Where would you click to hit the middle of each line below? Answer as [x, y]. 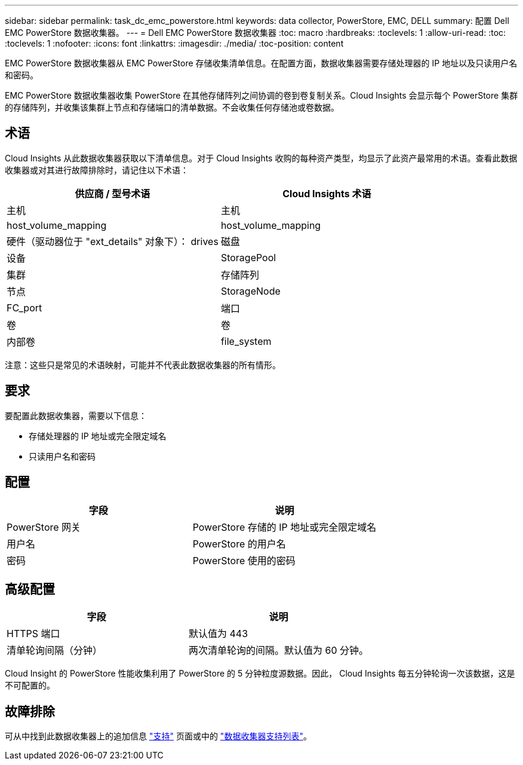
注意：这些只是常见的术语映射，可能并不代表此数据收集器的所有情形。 [143, 365]
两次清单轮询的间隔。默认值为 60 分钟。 [279, 651]
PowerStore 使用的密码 [244, 560]
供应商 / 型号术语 [113, 193]
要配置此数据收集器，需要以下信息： [76, 415]
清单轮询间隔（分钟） [55, 651]
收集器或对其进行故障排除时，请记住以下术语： [97, 170]
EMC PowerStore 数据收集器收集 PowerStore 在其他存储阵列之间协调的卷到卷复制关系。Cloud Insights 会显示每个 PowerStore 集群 [261, 95]
